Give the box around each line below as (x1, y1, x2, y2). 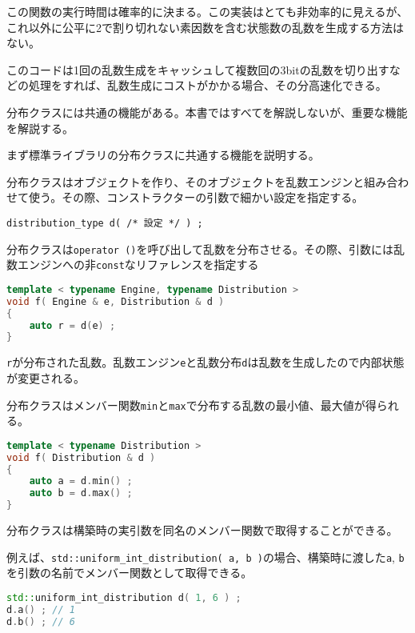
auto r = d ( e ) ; (29, 319, 116, 331)
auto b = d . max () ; (29, 487, 133, 499)
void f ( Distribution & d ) (6, 451, 156, 463)
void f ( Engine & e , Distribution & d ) (6, 295, 225, 307)
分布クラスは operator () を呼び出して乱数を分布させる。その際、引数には (6, 240, 394, 257)
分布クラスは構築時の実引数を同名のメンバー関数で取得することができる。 (6, 522, 398, 539)
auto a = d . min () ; (29, 475, 133, 487)
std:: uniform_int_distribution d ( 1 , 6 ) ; (6, 591, 241, 603)
